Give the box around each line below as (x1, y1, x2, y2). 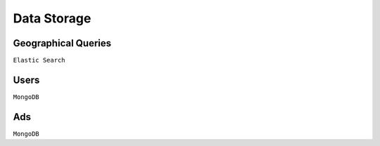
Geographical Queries (13, 37, 112, 49)
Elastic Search (13, 56, 66, 65)
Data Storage (13, 11, 91, 26)
